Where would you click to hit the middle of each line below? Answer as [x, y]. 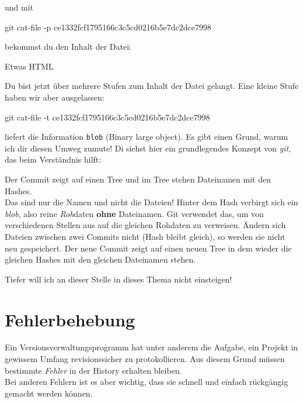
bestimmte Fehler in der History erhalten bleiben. [93, 370]
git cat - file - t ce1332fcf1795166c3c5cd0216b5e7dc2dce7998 [107, 117]
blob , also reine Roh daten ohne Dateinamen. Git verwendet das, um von [134, 213]
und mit [19, 7]
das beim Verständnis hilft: [53, 159]
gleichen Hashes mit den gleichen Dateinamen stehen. [100, 259]
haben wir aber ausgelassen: [55, 97]
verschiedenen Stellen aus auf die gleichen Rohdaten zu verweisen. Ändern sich [145, 225]
